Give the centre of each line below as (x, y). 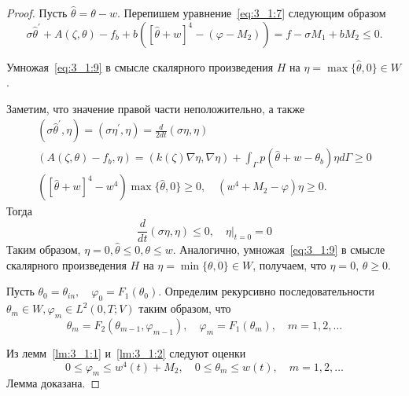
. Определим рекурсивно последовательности (266, 291)
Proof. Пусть (37, 13)
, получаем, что (289, 264)
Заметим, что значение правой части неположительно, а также (156, 108)
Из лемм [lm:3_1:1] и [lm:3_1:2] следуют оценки (126, 352)
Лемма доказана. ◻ (53, 383)
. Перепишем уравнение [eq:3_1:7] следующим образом (252, 13)
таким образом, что (185, 308)
